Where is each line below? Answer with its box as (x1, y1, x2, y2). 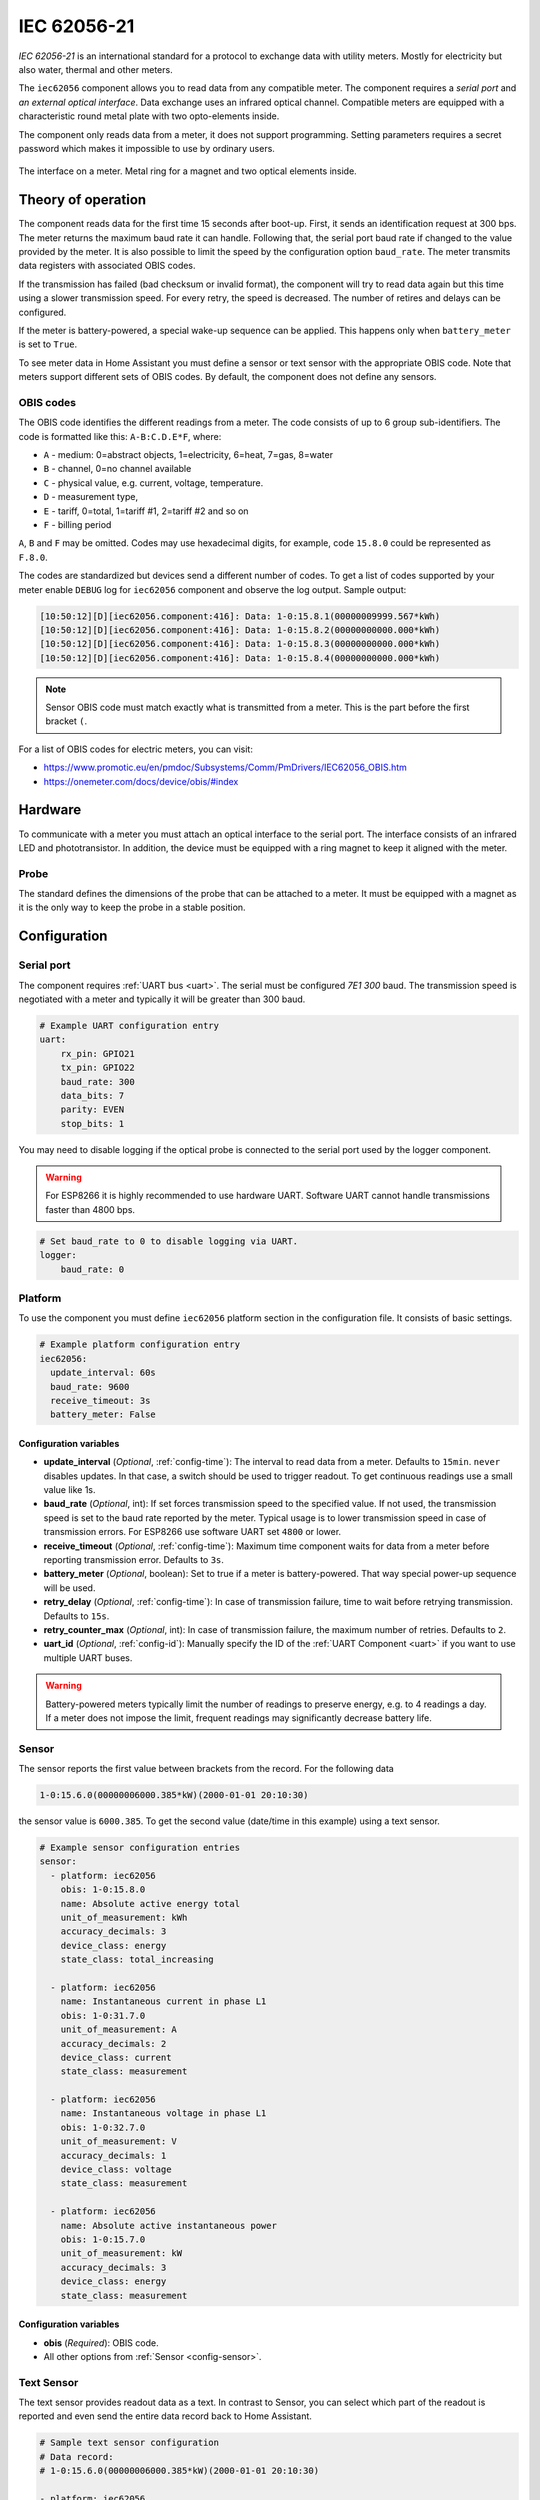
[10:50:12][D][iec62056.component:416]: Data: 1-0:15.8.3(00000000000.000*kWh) (39, 638, 441, 650)
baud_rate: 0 (60, 1263, 125, 1275)
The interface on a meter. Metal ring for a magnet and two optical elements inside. (18, 165, 357, 177)
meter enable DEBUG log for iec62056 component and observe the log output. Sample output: (18, 583, 407, 595)
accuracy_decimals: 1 (60, 2150, 167, 2161)
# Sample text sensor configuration (39, 2437, 220, 2449)
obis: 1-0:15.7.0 (60, 2233, 146, 2245)
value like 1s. (43, 1484, 96, 1496)
